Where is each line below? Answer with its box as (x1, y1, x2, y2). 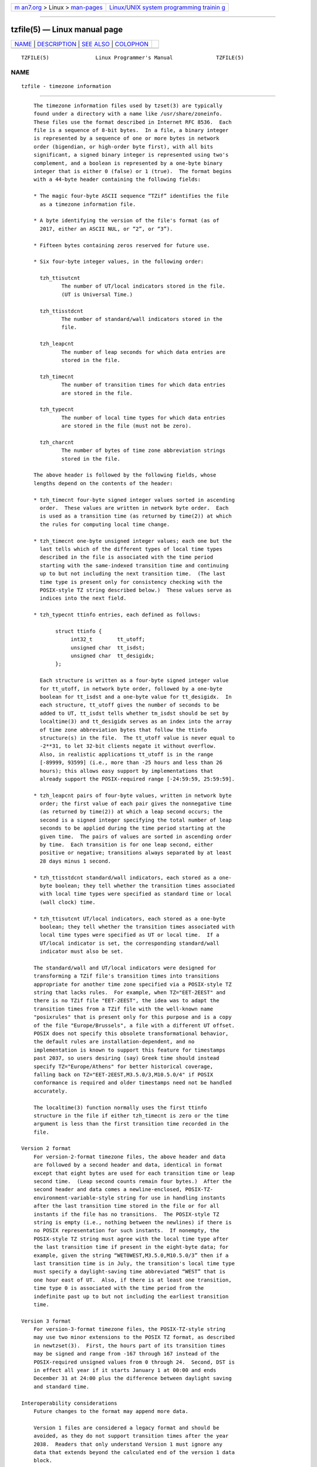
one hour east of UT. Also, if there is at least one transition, (33, 1276, 232, 1283)
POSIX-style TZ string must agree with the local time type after (33, 1235, 229, 1242)
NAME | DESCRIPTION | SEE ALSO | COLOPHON (14, 40, 149, 48)
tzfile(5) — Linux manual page (11, 25, 123, 35)
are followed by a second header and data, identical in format (33, 1162, 222, 1168)
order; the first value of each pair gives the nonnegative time (39, 800, 232, 807)
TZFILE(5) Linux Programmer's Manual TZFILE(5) (21, 54, 244, 61)
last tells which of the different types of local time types (39, 546, 222, 552)
